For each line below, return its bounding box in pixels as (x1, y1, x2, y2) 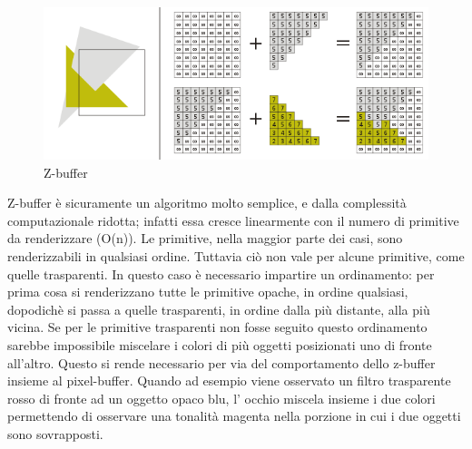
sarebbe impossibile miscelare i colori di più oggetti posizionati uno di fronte (7, 335, 432, 354)
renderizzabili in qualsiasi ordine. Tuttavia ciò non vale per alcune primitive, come (7, 246, 465, 265)
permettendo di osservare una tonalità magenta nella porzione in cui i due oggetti (7, 406, 461, 425)
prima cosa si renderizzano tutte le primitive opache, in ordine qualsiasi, (7, 282, 408, 301)
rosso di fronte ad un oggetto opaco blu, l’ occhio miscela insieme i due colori (7, 388, 436, 407)
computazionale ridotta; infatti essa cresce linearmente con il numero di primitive (7, 210, 459, 229)
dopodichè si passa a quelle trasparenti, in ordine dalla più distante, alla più (7, 299, 430, 318)
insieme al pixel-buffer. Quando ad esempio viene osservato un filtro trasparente (7, 371, 451, 390)
